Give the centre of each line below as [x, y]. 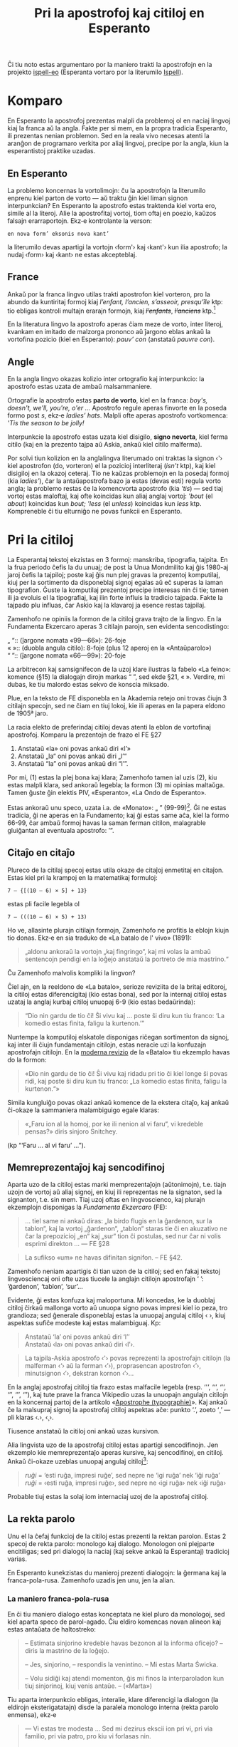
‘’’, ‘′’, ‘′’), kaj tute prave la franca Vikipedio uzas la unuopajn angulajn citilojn [118, 1395]
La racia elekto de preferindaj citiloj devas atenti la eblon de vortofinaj [109, 727]
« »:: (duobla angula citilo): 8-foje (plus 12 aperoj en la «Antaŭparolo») [109, 648]
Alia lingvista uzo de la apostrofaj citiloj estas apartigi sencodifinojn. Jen [113, 1445]
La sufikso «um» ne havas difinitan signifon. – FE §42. [103, 1258]
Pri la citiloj [40, 540]
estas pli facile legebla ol [44, 903]
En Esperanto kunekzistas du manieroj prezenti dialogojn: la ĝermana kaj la [117, 1572]
